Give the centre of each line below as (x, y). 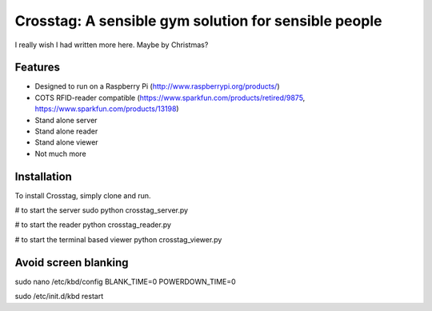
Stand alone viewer (67, 142)
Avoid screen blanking (72, 263)
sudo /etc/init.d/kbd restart (59, 297)
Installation (43, 176)
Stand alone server (66, 120)
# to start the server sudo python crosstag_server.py (101, 210)
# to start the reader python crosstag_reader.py (93, 225)
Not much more (61, 154)
